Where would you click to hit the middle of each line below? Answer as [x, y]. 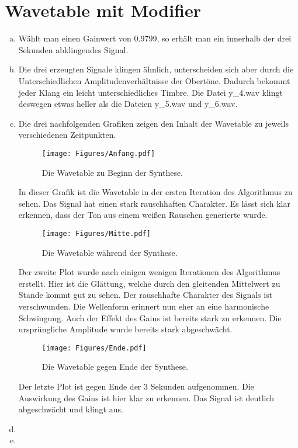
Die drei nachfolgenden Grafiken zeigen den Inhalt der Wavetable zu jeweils [153, 123]
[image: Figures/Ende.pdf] [94, 348]
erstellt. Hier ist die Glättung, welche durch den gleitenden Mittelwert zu [149, 283]
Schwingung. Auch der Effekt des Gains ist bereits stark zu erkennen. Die [150, 317]
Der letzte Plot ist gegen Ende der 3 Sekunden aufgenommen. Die [136, 386]
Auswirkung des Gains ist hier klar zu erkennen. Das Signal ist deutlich [146, 397]
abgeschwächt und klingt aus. [71, 409]
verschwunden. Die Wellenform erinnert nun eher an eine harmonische [144, 306]
